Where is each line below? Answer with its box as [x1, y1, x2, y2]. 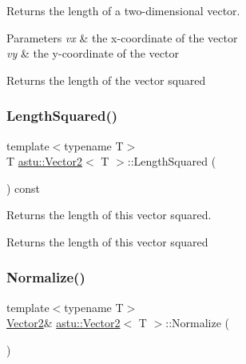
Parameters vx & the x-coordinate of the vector [6, 29, 238, 46]
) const [6, 179, 41, 196]
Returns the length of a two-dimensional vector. [6, 2, 240, 18]
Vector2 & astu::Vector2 [6, 314, 121, 331]
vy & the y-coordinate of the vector [6, 45, 179, 62]
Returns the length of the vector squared [6, 71, 206, 88]
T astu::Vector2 [6, 153, 83, 170]
